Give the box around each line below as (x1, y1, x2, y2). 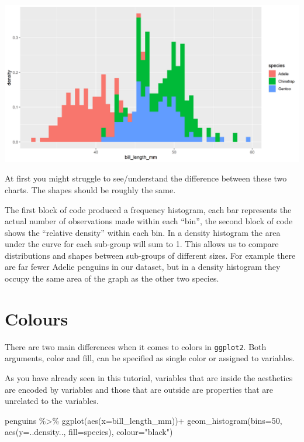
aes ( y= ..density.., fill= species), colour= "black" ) (5, 426, 173, 438)
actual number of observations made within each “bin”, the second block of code (5, 215, 293, 227)
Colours (5, 306, 68, 330)
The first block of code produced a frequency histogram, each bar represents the (5, 203, 292, 215)
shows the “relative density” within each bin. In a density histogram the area (5, 226, 281, 238)
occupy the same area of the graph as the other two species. (5, 272, 219, 285)
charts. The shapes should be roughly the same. (5, 183, 176, 196)
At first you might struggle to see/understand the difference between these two (5, 172, 287, 184)
